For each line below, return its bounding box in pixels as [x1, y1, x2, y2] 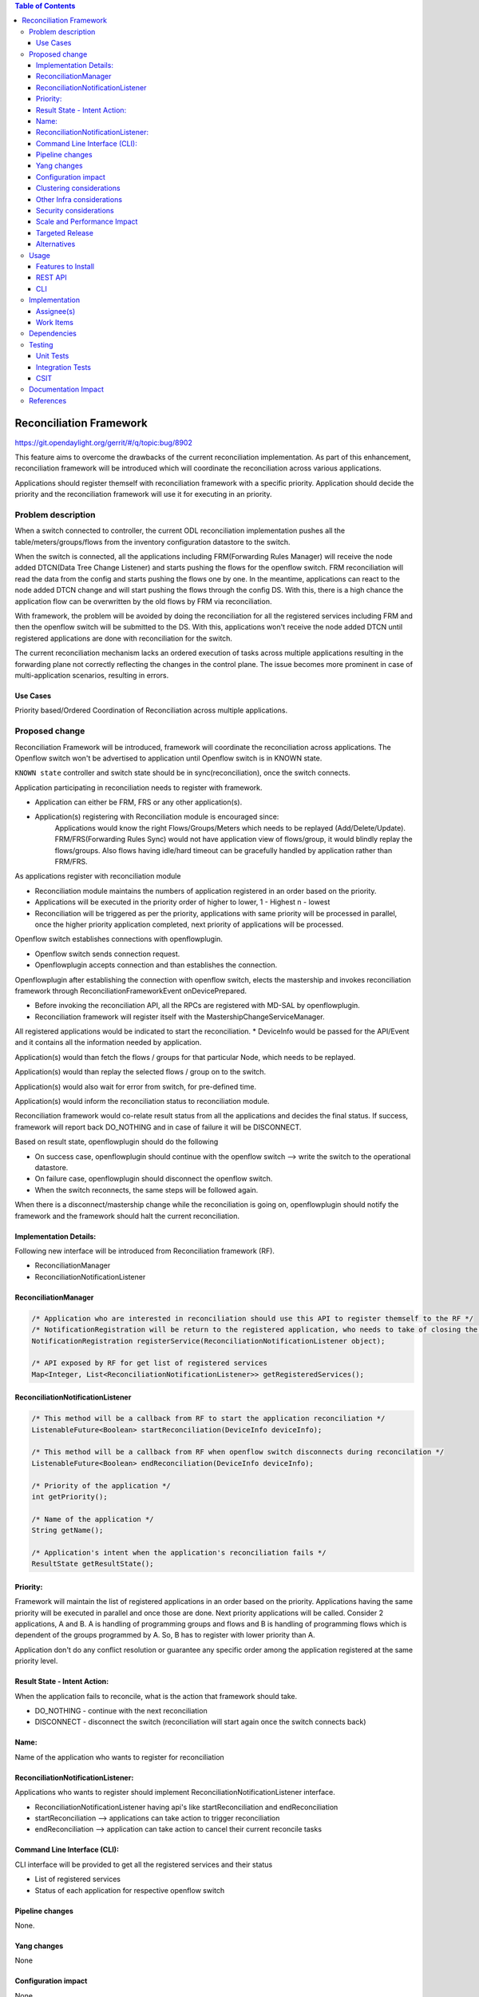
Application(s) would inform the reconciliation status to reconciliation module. [14, 1097, 270, 1106]
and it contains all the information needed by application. [14, 1038, 202, 1047]
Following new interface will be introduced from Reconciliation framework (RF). [14, 1246, 275, 1256]
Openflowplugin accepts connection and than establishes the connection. [34, 960, 278, 970]
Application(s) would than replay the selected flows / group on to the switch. [14, 1067, 267, 1077]
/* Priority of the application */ [31, 1481, 171, 1490]
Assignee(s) [36, 306, 76, 316]
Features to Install [36, 261, 95, 271]
